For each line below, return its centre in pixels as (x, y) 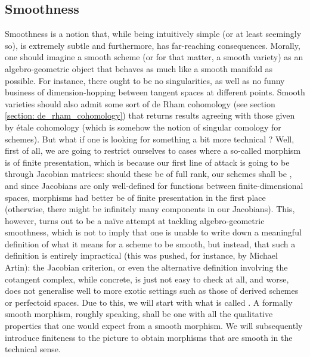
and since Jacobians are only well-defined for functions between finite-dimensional (154, 185)
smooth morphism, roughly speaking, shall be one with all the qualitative (139, 314)
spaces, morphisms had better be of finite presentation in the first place (135, 197)
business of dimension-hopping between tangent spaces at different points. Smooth (155, 92)
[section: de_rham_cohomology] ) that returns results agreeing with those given (150, 115)
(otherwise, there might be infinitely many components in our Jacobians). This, (150, 209)
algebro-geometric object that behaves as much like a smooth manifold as (139, 68)
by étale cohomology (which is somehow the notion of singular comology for (143, 127)
